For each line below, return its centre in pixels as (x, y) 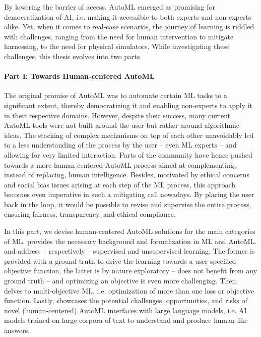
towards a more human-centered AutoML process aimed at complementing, (120, 164)
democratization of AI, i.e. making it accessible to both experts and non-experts (128, 16)
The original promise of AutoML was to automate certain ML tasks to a (116, 95)
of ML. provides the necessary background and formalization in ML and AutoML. (130, 241)
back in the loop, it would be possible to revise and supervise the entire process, (128, 204)
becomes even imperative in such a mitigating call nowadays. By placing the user (129, 194)
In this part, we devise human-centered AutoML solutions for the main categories (130, 231)
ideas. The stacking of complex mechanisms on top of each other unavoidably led (129, 135)
